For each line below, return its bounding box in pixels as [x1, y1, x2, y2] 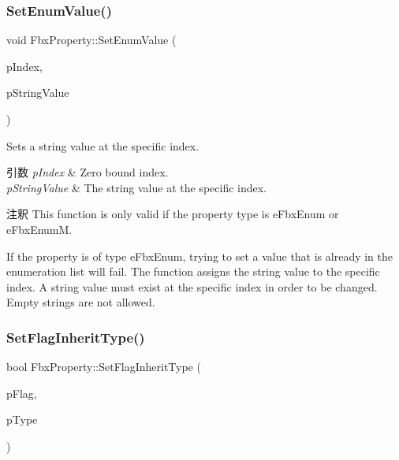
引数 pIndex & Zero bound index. [6, 164, 169, 180]
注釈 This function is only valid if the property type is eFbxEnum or [6, 206, 339, 222]
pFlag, [6, 384, 37, 401]
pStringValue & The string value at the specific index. [6, 179, 267, 195]
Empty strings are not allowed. [6, 294, 155, 310]
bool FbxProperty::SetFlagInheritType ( [6, 358, 201, 375]
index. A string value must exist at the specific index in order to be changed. [6, 278, 378, 295]
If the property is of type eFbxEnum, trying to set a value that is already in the [6, 247, 393, 264]
